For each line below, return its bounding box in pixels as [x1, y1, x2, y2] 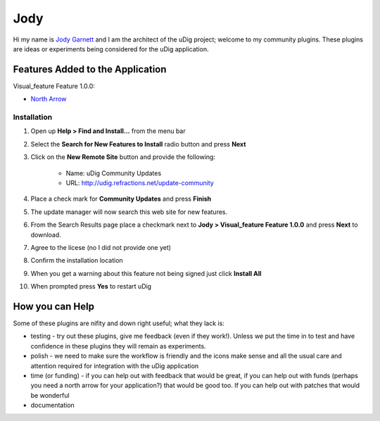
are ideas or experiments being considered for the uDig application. [13, 44, 209, 53]
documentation [30, 401, 75, 410]
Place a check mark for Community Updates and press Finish [30, 194, 212, 203]
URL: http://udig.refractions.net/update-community [65, 178, 214, 187]
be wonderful [30, 391, 70, 399]
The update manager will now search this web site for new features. [30, 208, 228, 216]
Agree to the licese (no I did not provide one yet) [30, 243, 172, 251]
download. [30, 230, 61, 239]
